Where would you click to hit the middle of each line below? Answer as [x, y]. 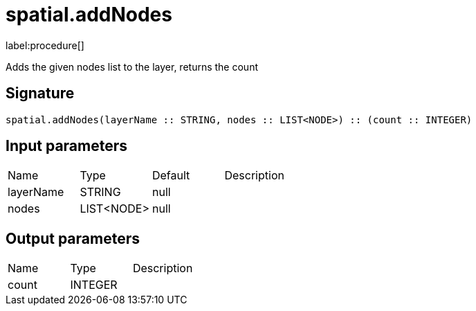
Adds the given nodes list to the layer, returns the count [132, 66]
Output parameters [73, 238]
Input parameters [67, 146]
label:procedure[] [45, 45]
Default [171, 176]
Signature [40, 94]
